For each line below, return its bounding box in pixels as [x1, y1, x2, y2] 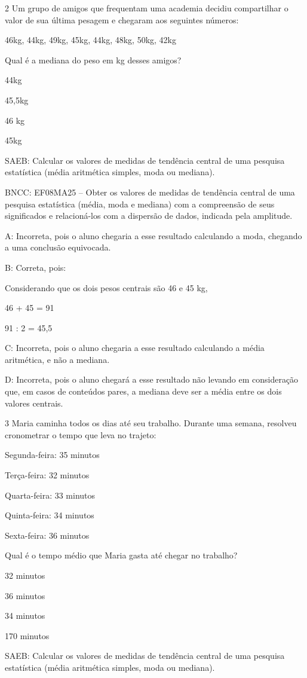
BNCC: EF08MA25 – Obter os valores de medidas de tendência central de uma [5, 185, 295, 198]
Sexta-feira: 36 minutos [5, 529, 90, 541]
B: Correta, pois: [5, 261, 66, 273]
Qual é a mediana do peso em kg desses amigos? [5, 53, 182, 66]
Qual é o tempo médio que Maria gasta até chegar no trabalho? [5, 549, 238, 561]
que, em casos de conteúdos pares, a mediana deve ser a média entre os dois [5, 385, 282, 398]
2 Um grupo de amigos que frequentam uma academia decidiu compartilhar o [5, 2, 288, 14]
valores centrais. [5, 396, 63, 409]
